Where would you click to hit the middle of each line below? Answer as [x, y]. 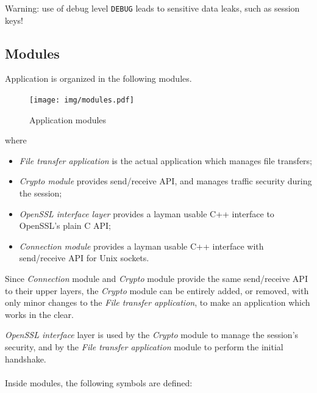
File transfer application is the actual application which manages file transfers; [166, 160]
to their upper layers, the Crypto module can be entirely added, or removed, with [157, 290]
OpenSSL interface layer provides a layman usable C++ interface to [147, 213]
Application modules [68, 119]
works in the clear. [39, 314]
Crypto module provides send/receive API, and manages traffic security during [166, 181]
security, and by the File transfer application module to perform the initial [144, 347]
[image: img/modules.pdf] [82, 100]
